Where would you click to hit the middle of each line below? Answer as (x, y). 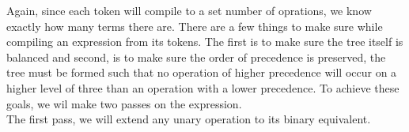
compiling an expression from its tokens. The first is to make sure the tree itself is (205, 41)
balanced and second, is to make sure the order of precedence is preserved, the (196, 57)
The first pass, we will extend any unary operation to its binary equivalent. (189, 119)
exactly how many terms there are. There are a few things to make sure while (195, 26)
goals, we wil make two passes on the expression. (124, 103)
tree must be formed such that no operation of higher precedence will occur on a (202, 72)
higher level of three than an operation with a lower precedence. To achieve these (203, 87)
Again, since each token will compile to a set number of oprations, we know (189, 10)
